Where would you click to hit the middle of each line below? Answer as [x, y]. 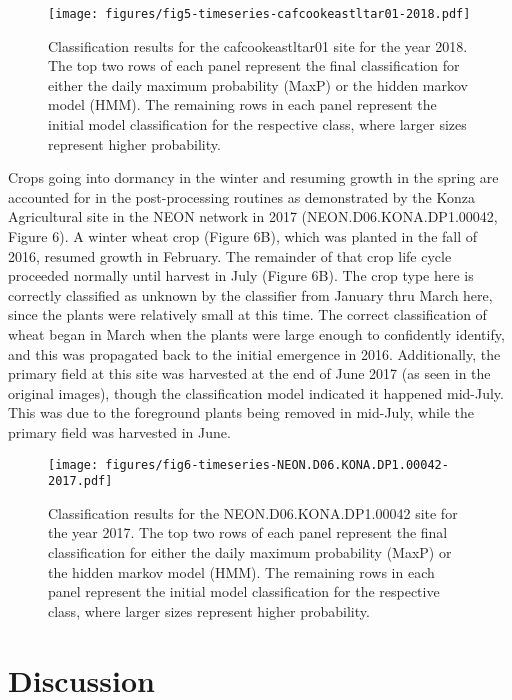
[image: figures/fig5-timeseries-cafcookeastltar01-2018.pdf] [259, 14]
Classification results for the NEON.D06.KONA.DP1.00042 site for [253, 512]
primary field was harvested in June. [119, 431]
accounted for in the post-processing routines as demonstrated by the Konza [241, 196]
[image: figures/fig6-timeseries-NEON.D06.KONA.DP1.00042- [248, 464]
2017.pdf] [80, 481]
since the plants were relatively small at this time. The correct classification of [247, 314]
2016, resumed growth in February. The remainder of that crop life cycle [230, 255]
